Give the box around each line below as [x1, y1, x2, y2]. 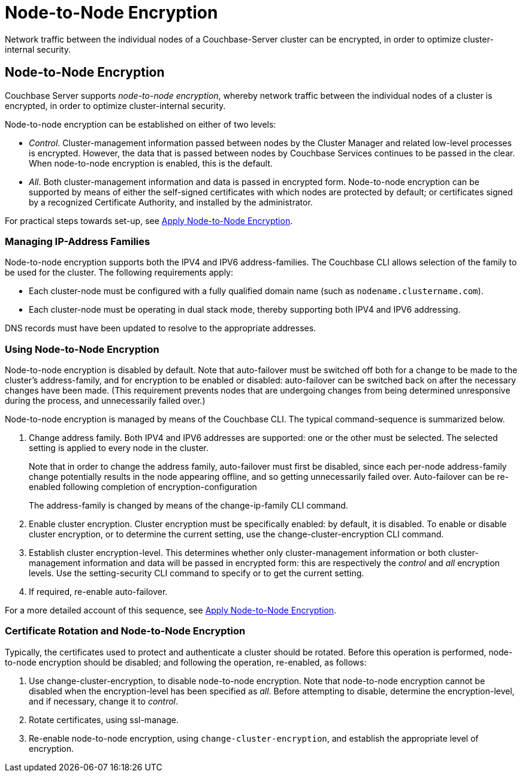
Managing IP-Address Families [5, 235, 150, 247]
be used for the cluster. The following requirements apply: [5, 267, 233, 278]
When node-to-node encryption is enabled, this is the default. [29, 158, 273, 168]
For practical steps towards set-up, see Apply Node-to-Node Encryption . [5, 215, 293, 226]
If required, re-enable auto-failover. [29, 586, 168, 597]
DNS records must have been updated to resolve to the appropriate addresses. [5, 323, 316, 334]
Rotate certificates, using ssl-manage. [29, 714, 179, 725]
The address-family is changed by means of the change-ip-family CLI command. [29, 500, 348, 511]
